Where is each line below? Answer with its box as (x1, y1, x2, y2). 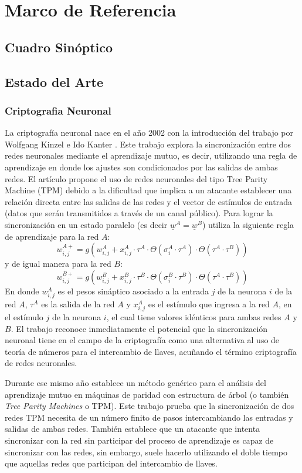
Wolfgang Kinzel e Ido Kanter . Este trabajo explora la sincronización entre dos (5, 137, 291, 150)
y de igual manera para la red (5, 257, 111, 270)
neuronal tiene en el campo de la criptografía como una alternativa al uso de (5, 334, 280, 346)
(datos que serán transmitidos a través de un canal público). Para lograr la (5, 207, 273, 219)
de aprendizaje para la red (5, 230, 99, 242)
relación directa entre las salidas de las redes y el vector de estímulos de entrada (5, 195, 292, 207)
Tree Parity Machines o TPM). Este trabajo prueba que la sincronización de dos (5, 400, 294, 412)
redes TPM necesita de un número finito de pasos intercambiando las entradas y (5, 411, 293, 423)
